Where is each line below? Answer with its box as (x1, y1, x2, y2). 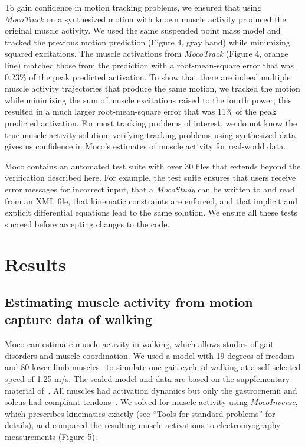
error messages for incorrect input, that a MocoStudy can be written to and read (5, 182, 295, 195)
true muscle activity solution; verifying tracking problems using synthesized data (5, 128, 296, 141)
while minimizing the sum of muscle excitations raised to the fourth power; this (5, 93, 292, 106)
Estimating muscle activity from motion (5, 293, 253, 311)
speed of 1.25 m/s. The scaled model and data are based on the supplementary (5, 373, 290, 385)
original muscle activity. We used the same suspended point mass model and (5, 24, 281, 37)
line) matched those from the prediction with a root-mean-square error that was (5, 58, 294, 71)
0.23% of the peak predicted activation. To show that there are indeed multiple (5, 70, 291, 83)
